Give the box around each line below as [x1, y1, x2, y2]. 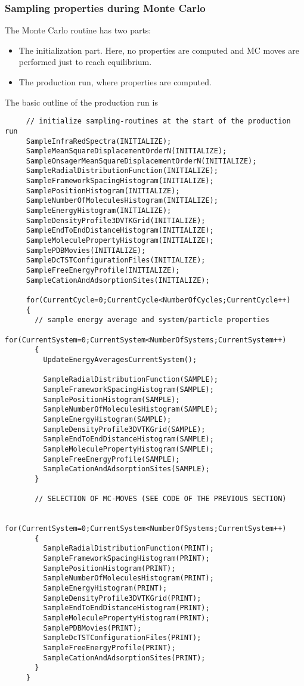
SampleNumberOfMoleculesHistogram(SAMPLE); [43, 405, 218, 414]
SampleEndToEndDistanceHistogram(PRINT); [43, 604, 210, 613]
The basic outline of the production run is [5, 95, 158, 108]
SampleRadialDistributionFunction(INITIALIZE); [26, 166, 218, 175]
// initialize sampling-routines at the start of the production [26, 117, 291, 126]
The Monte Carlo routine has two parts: [5, 24, 151, 36]
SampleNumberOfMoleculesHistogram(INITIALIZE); [26, 196, 218, 205]
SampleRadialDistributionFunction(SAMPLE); [43, 375, 218, 384]
